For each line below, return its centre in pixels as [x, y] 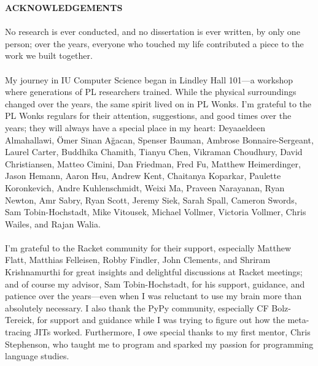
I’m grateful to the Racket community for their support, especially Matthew [148, 247]
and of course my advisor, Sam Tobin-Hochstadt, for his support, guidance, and [155, 284]
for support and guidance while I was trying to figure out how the [161, 320]
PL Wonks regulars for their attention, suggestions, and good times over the [148, 116]
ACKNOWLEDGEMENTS [64, 7]
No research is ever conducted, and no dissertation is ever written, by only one [153, 32]
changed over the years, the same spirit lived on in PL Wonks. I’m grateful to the [158, 103]
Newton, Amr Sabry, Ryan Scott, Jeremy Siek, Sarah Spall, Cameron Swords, [151, 200]
